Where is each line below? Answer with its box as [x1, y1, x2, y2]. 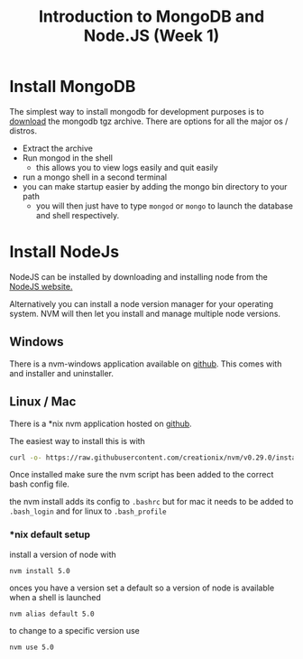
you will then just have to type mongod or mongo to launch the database [35, 200, 294, 211]
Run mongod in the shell [22, 152, 113, 163]
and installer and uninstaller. [9, 367, 115, 378]
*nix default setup [9, 528, 90, 541]
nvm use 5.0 [9, 643, 54, 652]
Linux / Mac [9, 394, 77, 410]
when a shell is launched [9, 591, 101, 602]
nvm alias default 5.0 [9, 609, 95, 618]
